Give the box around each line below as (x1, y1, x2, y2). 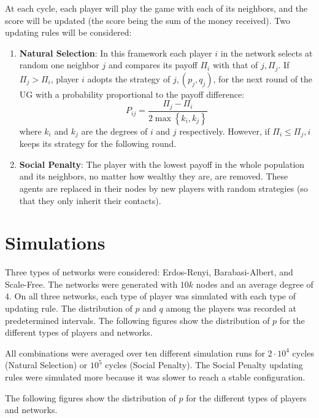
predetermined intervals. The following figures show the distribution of (5, 313, 270, 326)
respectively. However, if (179, 124, 270, 137)
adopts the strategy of (87, 72, 171, 85)
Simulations (5, 230, 106, 255)
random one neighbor (19, 58, 99, 71)
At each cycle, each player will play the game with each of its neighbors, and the (5, 2, 308, 14)
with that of (212, 58, 258, 71)
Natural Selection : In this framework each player (19, 46, 212, 59)
